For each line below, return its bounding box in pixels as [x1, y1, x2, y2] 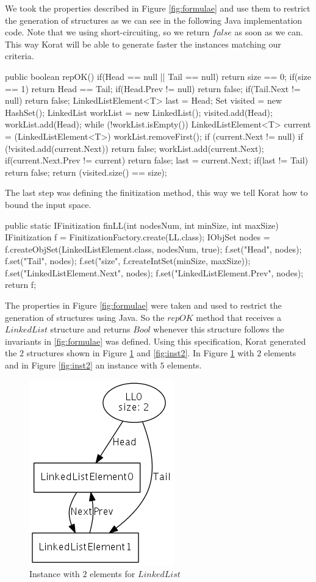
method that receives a [196, 311, 282, 323]
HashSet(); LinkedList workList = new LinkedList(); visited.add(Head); [5, 106, 273, 118]
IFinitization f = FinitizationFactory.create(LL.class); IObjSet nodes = [5, 231, 270, 243]
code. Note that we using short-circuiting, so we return [5, 26, 210, 38]
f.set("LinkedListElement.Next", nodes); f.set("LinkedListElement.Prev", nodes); [5, 266, 304, 279]
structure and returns [50, 323, 131, 336]
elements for [90, 567, 135, 580]
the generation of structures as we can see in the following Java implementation [5, 13, 303, 26]
